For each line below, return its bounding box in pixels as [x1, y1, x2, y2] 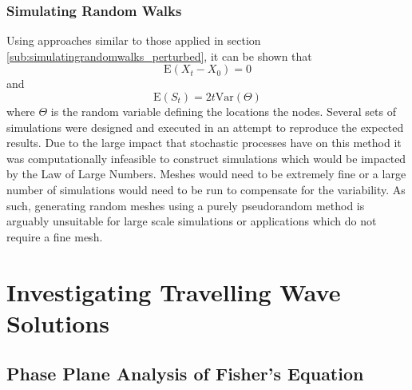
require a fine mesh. [6, 228, 103, 245]
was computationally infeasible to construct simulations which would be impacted [6, 149, 406, 166]
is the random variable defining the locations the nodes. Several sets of [50, 103, 396, 119]
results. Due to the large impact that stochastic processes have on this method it [6, 134, 402, 151]
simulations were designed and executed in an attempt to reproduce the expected [6, 118, 404, 135]
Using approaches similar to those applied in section [6, 32, 261, 49]
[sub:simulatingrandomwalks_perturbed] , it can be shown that [6, 47, 312, 64]
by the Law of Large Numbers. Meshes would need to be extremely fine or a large [6, 165, 406, 182]
